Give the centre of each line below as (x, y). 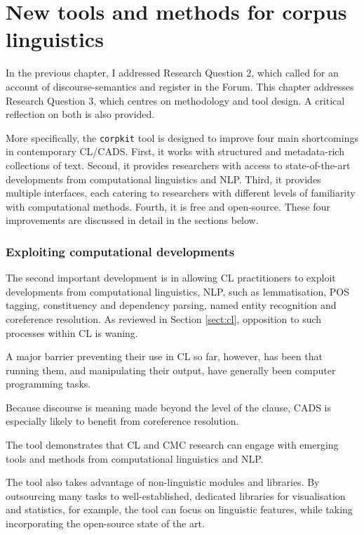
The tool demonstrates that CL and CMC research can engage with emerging (172, 445)
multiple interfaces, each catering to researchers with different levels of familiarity (181, 193)
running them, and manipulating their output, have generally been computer (171, 370)
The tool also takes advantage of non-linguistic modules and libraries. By (163, 482)
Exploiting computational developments (120, 251)
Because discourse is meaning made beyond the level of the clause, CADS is (169, 407)
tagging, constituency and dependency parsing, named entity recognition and (171, 305)
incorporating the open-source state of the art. (105, 523)
